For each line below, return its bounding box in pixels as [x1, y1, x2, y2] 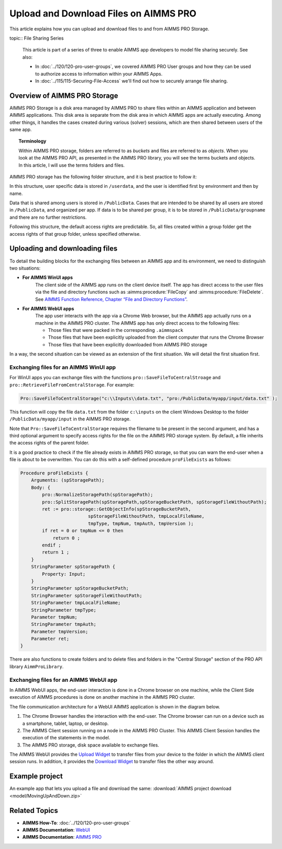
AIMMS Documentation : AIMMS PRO [22, 834, 102, 840]
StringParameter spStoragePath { [31, 564, 116, 570]
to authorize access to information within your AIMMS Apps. [35, 70, 163, 77]
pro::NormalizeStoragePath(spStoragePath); [42, 492, 154, 498]
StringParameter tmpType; [31, 607, 97, 613]
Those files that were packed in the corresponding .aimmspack [48, 327, 183, 333]
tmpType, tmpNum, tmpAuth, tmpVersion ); [88, 520, 194, 526]
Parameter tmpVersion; [31, 628, 88, 634]
